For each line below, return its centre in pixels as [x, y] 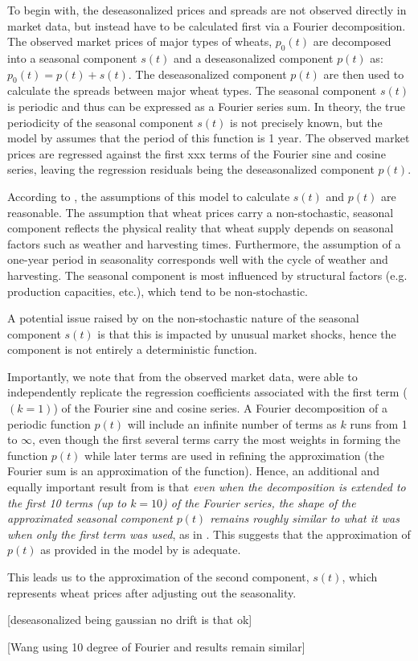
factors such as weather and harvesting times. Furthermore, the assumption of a [204, 243]
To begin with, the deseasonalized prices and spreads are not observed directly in [207, 10]
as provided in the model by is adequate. [141, 550]
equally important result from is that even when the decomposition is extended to [207, 487]
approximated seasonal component [90, 518]
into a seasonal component [72, 57]
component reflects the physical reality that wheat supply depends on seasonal [201, 228]
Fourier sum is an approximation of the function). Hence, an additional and [193, 471]
